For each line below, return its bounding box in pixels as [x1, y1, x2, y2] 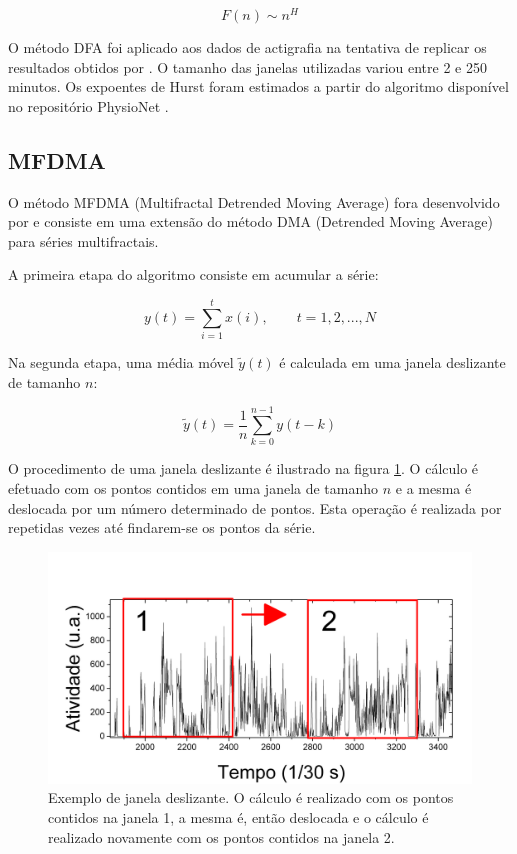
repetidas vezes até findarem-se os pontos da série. [8, 517, 316, 538]
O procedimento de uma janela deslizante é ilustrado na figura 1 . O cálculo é [8, 458, 479, 479]
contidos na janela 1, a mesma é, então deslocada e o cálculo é [48, 806, 429, 827]
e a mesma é [395, 478, 472, 499]
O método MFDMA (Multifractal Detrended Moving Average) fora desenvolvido [8, 191, 500, 212]
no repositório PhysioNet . [8, 95, 169, 116]
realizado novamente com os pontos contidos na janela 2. [48, 826, 395, 847]
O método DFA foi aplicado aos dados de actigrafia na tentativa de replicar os [8, 37, 487, 58]
